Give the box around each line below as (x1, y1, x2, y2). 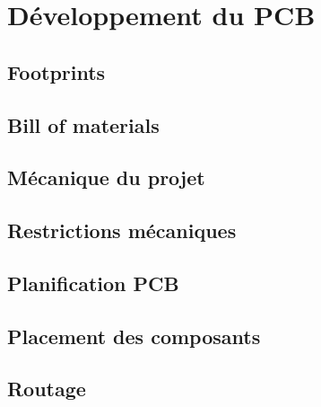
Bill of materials (7, 111, 160, 138)
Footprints (7, 58, 106, 85)
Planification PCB (7, 269, 179, 296)
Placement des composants (7, 322, 261, 349)
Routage (7, 375, 86, 403)
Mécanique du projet (7, 164, 205, 191)
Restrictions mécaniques (7, 217, 237, 244)
